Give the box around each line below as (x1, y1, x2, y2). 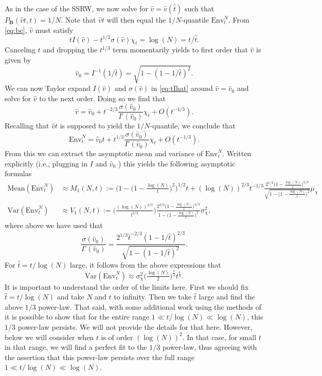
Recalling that (5, 120, 49, 131)
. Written (222, 148, 252, 159)
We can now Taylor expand (5, 83, 91, 93)
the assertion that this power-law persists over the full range (5, 351, 194, 362)
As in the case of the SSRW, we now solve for (5, 3, 148, 13)
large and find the (199, 291, 255, 302)
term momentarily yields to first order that (113, 44, 248, 55)
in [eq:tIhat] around (151, 83, 213, 93)
